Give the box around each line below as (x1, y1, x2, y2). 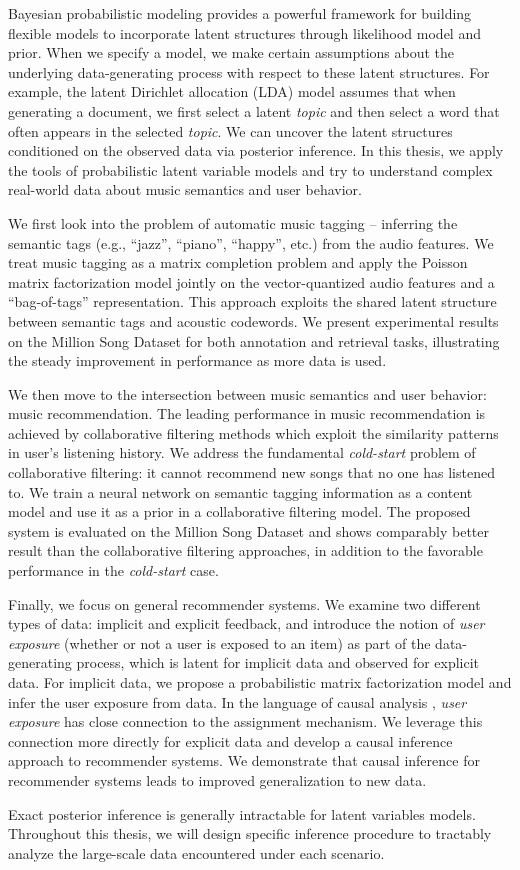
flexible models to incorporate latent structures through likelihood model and (8, 22, 481, 43)
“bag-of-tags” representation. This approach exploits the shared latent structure (8, 291, 497, 312)
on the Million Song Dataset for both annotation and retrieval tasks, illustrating (8, 330, 500, 351)
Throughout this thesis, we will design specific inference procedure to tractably (8, 823, 492, 844)
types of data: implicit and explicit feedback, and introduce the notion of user (8, 613, 485, 634)
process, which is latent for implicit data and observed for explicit (76, 652, 480, 673)
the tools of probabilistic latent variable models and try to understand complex (8, 159, 493, 180)
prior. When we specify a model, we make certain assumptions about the (8, 42, 455, 63)
